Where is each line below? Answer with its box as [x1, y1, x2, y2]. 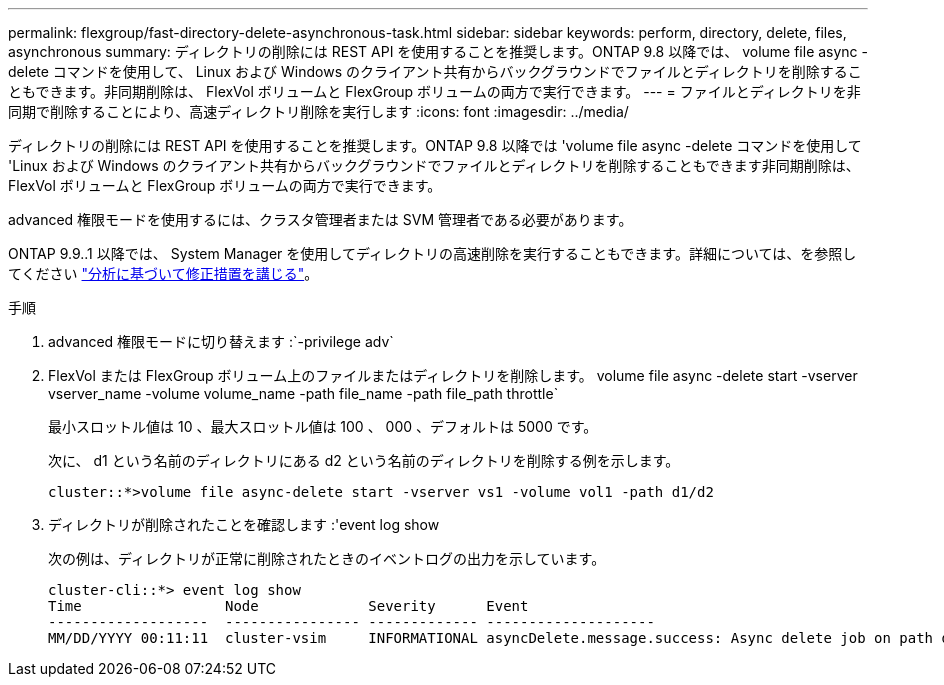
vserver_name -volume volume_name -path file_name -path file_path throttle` [48, 385, 559, 402]
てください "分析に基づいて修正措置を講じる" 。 [8, 265, 319, 282]
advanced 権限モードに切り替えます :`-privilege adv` [48, 333, 394, 350]
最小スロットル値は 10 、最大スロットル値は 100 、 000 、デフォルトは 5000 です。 [48, 418, 598, 435]
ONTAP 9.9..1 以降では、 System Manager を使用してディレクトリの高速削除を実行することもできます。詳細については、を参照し [8, 245, 857, 262]
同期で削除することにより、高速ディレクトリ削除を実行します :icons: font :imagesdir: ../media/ [8, 103, 629, 120]
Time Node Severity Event [48, 598, 529, 614]
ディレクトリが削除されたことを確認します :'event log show [48, 516, 440, 533]
